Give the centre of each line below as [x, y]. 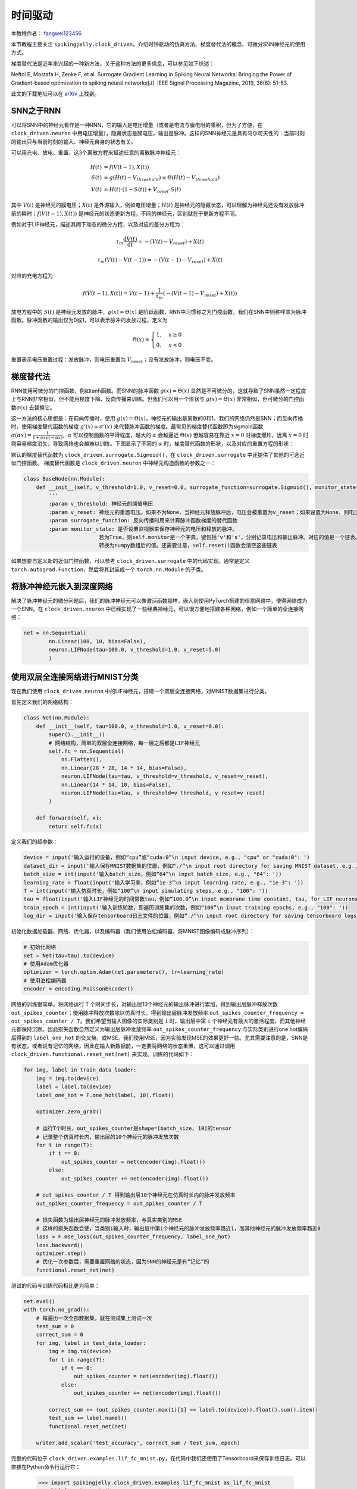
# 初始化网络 [40, 947]
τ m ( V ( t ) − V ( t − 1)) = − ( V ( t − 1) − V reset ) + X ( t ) [160, 261]
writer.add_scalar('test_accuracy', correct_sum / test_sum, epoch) [138, 1443]
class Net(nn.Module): [57, 718]
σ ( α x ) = [21, 435]
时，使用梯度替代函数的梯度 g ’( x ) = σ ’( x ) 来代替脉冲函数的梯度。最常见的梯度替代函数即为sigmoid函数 [137, 426]
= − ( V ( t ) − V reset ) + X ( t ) [171, 242]
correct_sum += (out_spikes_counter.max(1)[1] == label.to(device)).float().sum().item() [183, 1409]
